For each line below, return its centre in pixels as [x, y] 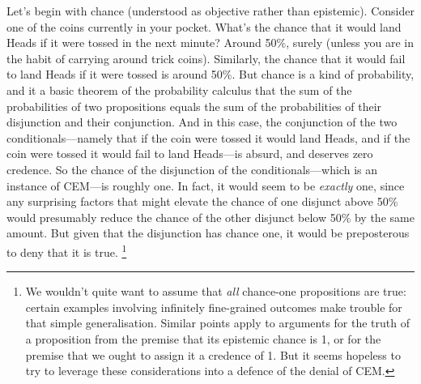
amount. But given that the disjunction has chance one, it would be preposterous [208, 233]
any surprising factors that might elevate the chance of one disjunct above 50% [202, 201]
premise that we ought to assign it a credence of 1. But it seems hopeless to [213, 354]
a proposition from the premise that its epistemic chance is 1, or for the [203, 338]
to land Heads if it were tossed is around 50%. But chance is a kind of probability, [210, 74]
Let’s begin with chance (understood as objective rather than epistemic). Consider [210, 11]
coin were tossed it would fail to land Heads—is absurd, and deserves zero [190, 154]
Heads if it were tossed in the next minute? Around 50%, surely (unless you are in [210, 43]
